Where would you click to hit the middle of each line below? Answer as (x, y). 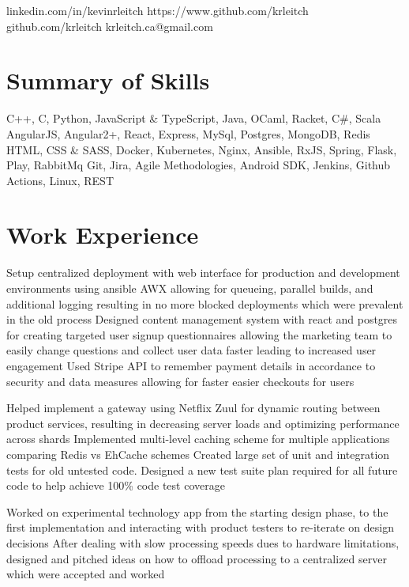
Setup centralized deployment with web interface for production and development (203, 273)
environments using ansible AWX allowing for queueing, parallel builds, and (190, 288)
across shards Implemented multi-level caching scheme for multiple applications (198, 439)
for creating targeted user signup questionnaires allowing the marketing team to (199, 334)
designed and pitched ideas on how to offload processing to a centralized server (197, 558)
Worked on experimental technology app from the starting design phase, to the (197, 511)
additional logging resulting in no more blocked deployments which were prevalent (205, 303)
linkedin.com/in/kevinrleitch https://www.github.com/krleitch (158, 10)
